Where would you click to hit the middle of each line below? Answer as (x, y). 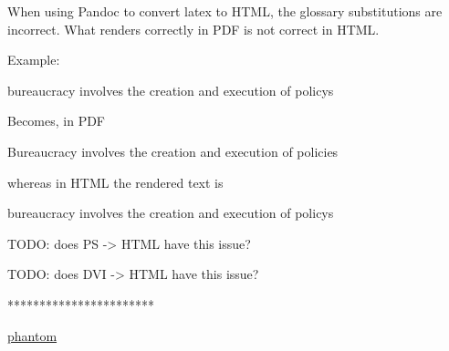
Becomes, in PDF (57, 121)
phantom (32, 335)
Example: (34, 60)
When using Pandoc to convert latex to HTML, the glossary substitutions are (225, 11)
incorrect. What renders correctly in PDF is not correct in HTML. (193, 29)
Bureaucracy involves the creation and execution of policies (173, 151)
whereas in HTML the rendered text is (115, 182)
